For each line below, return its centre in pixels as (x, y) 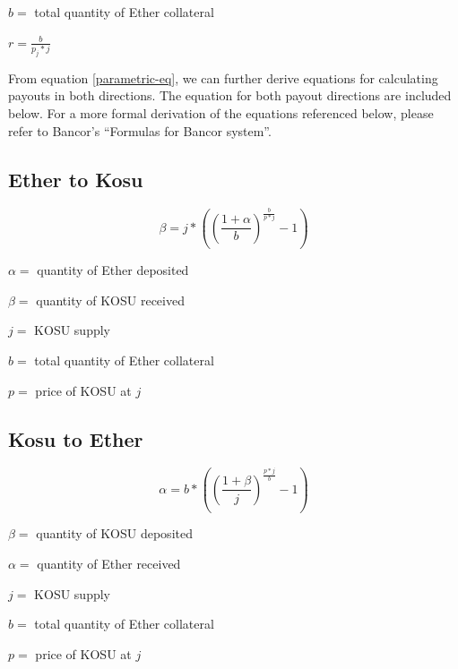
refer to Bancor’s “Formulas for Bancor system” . (140, 130)
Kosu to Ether (76, 438)
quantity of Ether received (109, 564)
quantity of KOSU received (110, 300)
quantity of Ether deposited (113, 270)
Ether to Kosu (76, 179)
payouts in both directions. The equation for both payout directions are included (230, 95)
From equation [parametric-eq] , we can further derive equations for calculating (223, 77)
